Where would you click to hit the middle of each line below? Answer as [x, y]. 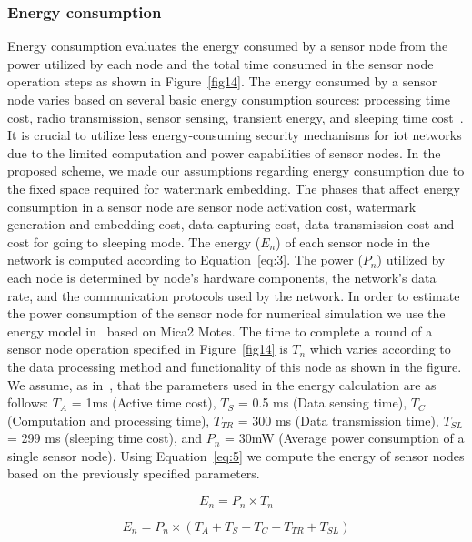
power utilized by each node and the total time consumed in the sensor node [221, 63]
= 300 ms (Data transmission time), [338, 420]
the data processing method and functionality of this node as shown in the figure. [235, 366]
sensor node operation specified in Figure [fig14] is [148, 349]
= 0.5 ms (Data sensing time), [322, 402]
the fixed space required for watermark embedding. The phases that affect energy [234, 188]
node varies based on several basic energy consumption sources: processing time [229, 99]
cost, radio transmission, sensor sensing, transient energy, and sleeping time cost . [236, 117]
